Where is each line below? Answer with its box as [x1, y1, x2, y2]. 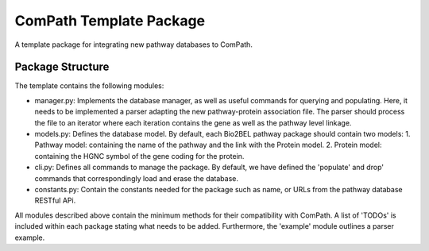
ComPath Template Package [14, 12, 206, 29]
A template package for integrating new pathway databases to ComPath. [14, 40, 253, 49]
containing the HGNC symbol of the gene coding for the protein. [34, 151, 245, 160]
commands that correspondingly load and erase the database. [34, 173, 238, 183]
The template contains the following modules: [14, 81, 164, 91]
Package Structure [14, 60, 110, 74]
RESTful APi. [34, 195, 76, 206]
